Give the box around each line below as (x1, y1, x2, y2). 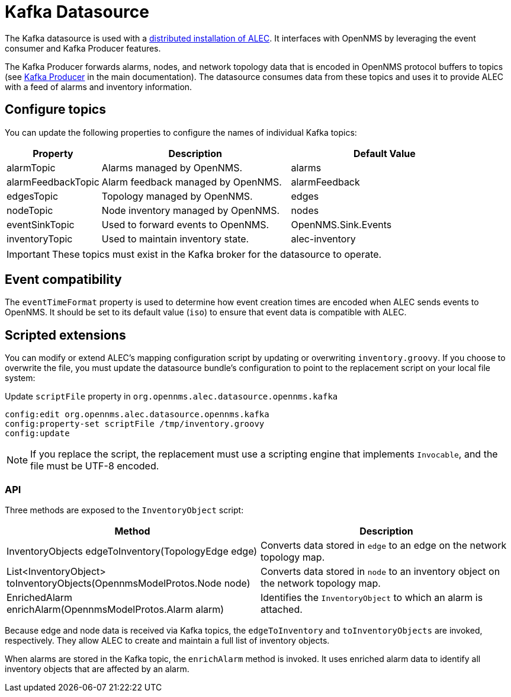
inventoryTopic (7, 232, 73, 245)
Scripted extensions (5, 327, 126, 343)
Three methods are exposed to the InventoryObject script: (5, 505, 244, 516)
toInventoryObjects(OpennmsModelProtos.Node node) (7, 577, 250, 590)
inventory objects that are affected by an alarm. (5, 664, 189, 674)
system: (5, 373, 36, 383)
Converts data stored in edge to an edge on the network (261, 539, 507, 552)
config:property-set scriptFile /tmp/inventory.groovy (5, 419, 265, 429)
